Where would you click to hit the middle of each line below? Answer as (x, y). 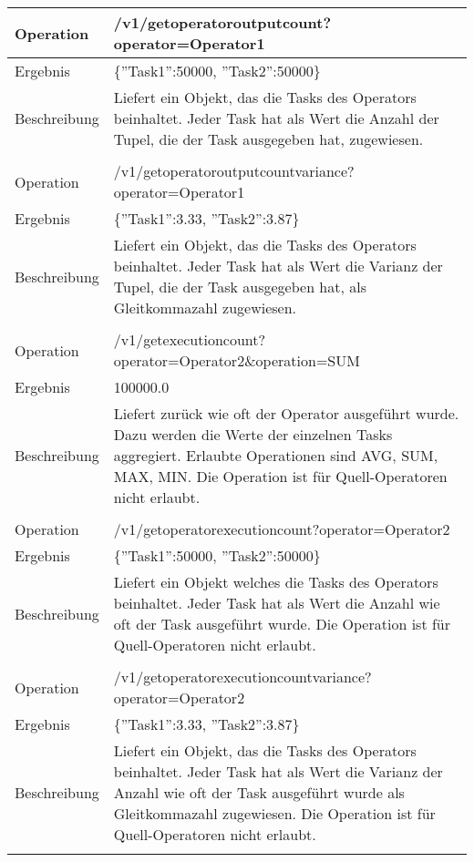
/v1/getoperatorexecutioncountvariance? (242, 677)
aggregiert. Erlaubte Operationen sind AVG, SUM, (276, 455)
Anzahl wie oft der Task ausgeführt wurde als (259, 792)
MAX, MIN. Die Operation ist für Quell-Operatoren (280, 476)
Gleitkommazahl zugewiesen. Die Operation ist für (274, 813)
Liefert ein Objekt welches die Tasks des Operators (276, 582)
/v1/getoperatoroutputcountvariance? (234, 171)
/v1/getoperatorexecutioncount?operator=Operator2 (282, 529)
